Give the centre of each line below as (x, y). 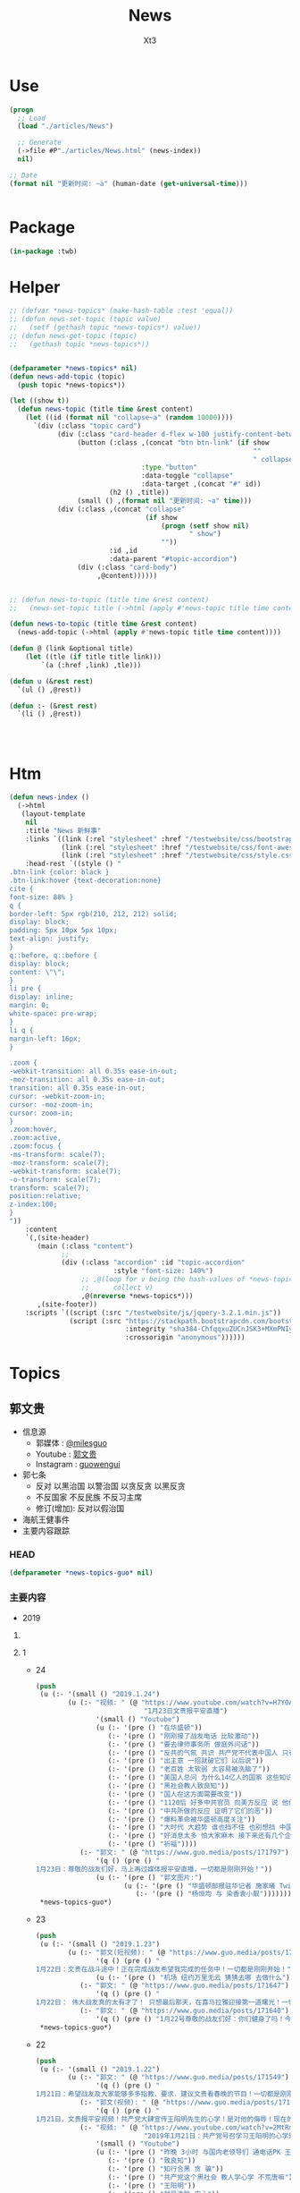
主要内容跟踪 (46, 1531)
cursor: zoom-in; (42, 1113)
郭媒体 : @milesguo (71, 1443)
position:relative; (46, 1196)
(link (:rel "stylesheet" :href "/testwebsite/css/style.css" (179, 855)
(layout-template (54, 814)
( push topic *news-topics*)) (71, 385)
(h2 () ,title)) (139, 493)
